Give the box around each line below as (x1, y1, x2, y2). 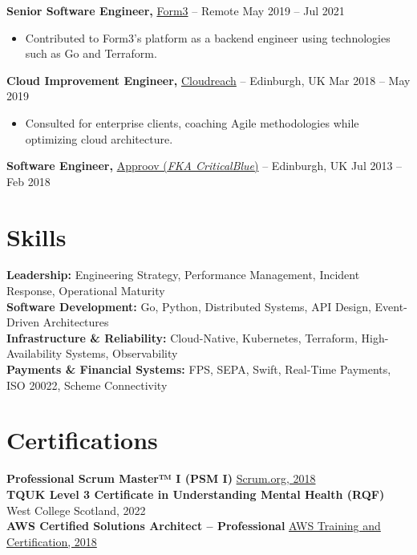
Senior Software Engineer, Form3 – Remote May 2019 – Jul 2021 (6, 2, 345, 18)
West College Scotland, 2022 (6, 501, 146, 518)
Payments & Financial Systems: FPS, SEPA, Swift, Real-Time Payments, (6, 361, 391, 378)
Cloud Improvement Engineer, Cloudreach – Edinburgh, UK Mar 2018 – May (6, 71, 411, 88)
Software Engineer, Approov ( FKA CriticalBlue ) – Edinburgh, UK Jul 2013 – (6, 157, 403, 174)
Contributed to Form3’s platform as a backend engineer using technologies (25, 29, 391, 46)
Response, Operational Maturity (6, 282, 165, 299)
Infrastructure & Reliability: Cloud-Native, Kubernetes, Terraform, (6, 329, 358, 346)
